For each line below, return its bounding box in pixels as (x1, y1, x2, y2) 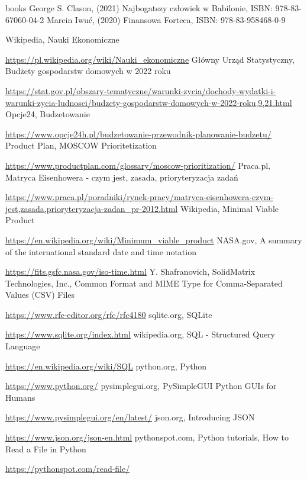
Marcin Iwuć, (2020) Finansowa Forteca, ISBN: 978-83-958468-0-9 (46, 13, 286, 25)
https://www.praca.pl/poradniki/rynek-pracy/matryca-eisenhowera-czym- (5, 191, 274, 203)
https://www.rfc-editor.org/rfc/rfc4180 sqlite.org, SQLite (5, 308, 212, 320)
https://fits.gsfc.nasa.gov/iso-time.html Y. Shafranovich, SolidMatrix (5, 265, 256, 278)
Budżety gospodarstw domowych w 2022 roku (5, 65, 171, 77)
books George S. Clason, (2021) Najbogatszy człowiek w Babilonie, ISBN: (5, 2, 273, 14)
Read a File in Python (5, 442, 86, 455)
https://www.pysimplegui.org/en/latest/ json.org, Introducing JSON (5, 411, 255, 423)
